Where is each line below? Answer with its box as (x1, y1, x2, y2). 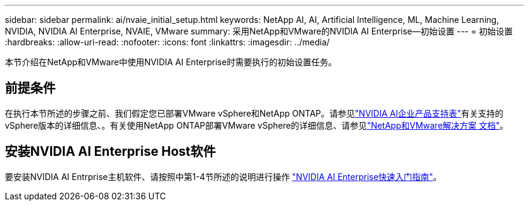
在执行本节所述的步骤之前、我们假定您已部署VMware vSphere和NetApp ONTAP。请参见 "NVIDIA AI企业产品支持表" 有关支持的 (5, 108, 504, 118)
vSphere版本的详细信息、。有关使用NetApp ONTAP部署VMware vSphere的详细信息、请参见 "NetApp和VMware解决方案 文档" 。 (5, 120, 508, 130)
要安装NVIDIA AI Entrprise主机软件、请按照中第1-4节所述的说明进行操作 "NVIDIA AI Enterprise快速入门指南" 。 (5, 171, 442, 182)
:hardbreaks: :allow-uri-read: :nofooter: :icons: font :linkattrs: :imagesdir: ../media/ (5, 37, 330, 47)
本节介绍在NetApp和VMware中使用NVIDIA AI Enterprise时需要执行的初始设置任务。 (5, 57, 337, 67)
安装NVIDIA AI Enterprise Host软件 (5, 144, 216, 159)
